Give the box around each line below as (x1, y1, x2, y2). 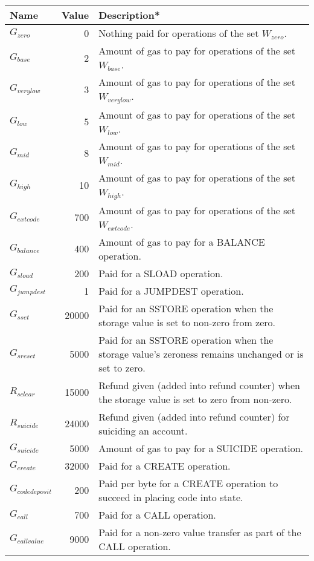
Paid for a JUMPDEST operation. (98, 283, 244, 298)
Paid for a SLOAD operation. (98, 266, 223, 280)
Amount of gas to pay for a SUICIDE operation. (98, 441, 304, 455)
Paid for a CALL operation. (98, 507, 216, 522)
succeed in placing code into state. (98, 490, 243, 504)
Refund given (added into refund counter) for (98, 409, 290, 424)
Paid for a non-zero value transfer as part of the (98, 525, 301, 539)
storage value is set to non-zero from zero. (98, 315, 276, 329)
